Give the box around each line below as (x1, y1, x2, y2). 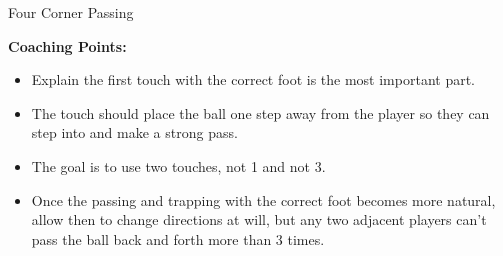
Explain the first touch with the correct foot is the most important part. (31, 69, 475, 90)
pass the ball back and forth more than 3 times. (31, 228, 325, 249)
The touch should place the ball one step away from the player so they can (31, 102, 490, 123)
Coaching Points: (8, 35, 127, 56)
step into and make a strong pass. (31, 122, 238, 143)
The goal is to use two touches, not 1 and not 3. (31, 155, 326, 176)
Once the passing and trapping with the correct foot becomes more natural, (31, 189, 496, 210)
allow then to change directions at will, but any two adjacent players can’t (31, 209, 487, 230)
